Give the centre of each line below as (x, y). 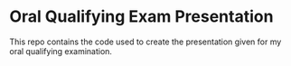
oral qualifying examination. (61, 51)
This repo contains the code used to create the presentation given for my (145, 42)
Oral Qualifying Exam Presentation (141, 17)
